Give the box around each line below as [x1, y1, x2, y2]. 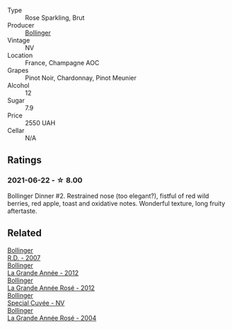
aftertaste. [7, 207, 37, 215]
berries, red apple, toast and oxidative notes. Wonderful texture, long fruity [7, 199, 226, 207]
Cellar [7, 127, 25, 134]
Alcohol [7, 81, 30, 89]
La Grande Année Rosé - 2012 [7, 283, 95, 292]
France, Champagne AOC [25, 59, 100, 67]
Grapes [7, 67, 29, 74]
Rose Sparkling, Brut [25, 13, 85, 22]
